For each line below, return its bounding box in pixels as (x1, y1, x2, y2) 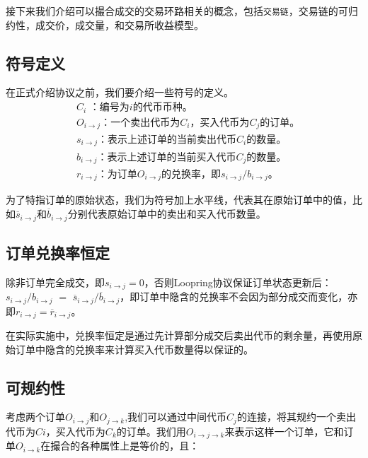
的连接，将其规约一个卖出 (236, 409, 356, 424)
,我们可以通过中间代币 (125, 409, 227, 424)
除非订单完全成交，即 (6, 274, 105, 289)
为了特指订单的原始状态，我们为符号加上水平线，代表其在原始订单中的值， (6, 192, 352, 207)
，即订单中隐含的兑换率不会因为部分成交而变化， (120, 289, 348, 304)
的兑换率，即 (161, 170, 222, 180)
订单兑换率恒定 (6, 241, 110, 263)
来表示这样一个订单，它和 (224, 423, 344, 438)
